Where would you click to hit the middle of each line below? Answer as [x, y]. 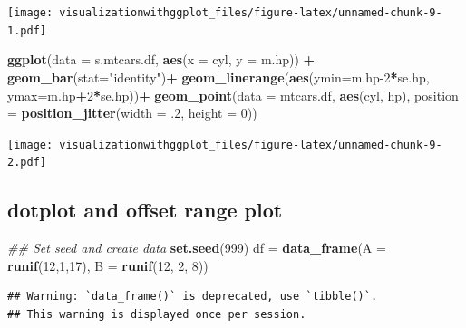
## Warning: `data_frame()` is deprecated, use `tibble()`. [193, 297]
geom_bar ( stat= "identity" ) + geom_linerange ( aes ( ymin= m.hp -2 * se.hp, [218, 77]
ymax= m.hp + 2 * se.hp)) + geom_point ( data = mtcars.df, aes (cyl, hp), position [233, 95]
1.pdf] [27, 30]
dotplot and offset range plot [145, 210]
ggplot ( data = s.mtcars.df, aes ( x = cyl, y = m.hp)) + [161, 59]
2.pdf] [27, 163]
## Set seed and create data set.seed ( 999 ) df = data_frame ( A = [197, 248]
